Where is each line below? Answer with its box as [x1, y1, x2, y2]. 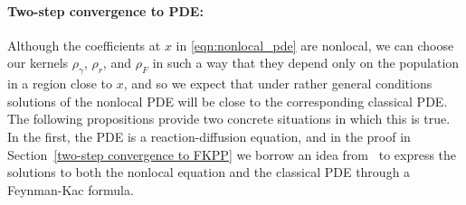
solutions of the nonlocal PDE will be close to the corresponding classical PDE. [7, 91, 448, 110]
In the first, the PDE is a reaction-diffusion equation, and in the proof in [7, 126, 411, 145]
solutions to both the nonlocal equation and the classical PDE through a [7, 163, 411, 182]
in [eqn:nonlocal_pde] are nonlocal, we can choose [176, 35, 454, 54]
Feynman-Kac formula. [7, 180, 134, 199]
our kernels [7, 53, 69, 72]
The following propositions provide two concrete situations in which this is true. [7, 109, 451, 128]
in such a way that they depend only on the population [152, 53, 460, 72]
